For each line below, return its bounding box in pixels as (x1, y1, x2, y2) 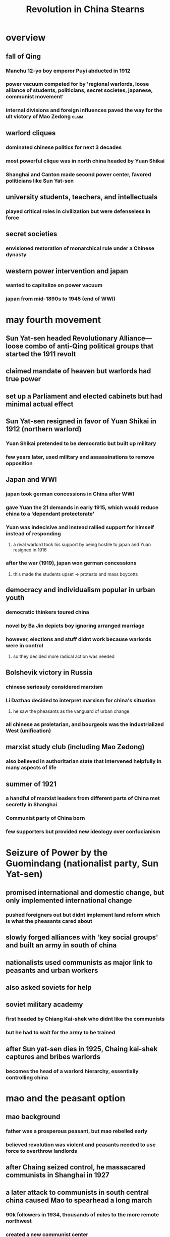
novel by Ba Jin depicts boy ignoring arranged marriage (6, 622, 145, 629)
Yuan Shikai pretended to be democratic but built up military (6, 440, 156, 447)
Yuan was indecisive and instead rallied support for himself (6, 524, 154, 531)
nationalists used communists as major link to (6, 958, 153, 967)
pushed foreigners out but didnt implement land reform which (6, 911, 160, 918)
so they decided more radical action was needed (13, 653, 115, 659)
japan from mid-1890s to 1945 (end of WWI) (6, 295, 116, 302)
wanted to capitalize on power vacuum (6, 282, 103, 289)
